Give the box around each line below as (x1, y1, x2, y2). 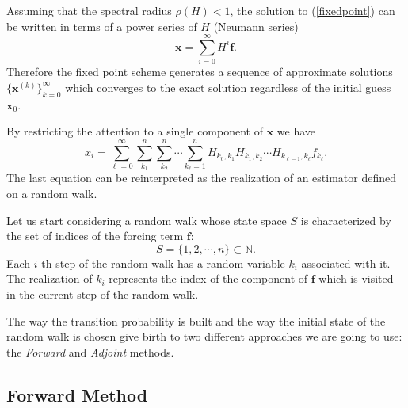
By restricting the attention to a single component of (6, 123, 263, 139)
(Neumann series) (213, 17, 299, 34)
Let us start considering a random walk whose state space (6, 212, 287, 228)
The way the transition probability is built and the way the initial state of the (6, 312, 386, 329)
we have (276, 123, 316, 139)
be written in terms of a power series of (6, 17, 197, 34)
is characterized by (300, 212, 391, 228)
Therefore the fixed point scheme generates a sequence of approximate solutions (6, 63, 393, 80)
